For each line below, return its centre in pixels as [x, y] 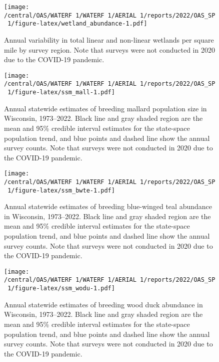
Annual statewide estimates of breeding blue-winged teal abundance [108, 206]
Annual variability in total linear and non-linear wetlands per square [109, 39]
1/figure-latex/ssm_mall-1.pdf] [61, 93]
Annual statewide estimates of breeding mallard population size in [105, 108]
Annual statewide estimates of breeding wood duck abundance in [103, 304]
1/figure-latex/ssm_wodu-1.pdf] [61, 289]
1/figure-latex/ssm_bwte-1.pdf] [61, 190]
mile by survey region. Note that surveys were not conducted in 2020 [109, 49]
